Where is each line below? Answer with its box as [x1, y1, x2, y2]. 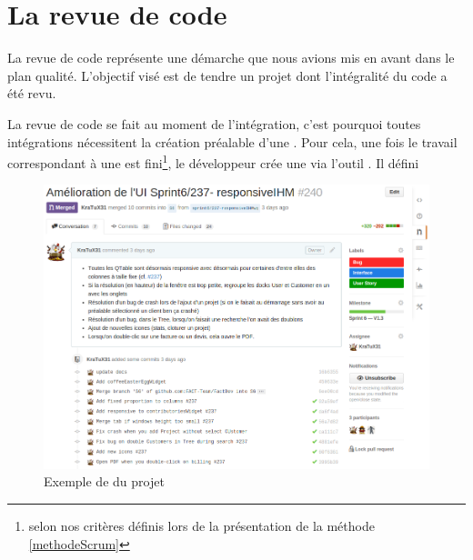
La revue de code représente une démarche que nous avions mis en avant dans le [7, 48, 455, 67]
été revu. [7, 84, 56, 103]
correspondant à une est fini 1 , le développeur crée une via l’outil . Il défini [7, 151, 419, 172]
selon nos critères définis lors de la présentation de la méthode [28, 516, 375, 535]
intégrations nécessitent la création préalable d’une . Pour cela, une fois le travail [7, 132, 458, 151]
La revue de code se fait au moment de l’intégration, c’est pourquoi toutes [7, 114, 421, 133]
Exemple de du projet [44, 472, 165, 491]
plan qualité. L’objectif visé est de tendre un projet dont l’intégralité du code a [7, 65, 448, 85]
